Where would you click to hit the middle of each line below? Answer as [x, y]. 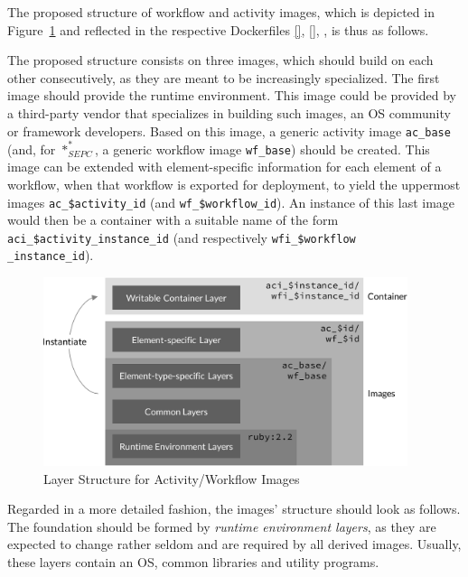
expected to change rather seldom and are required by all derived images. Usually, [234, 544]
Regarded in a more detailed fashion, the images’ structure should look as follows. [234, 509]
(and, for [32, 149]
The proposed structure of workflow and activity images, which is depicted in [221, 12]
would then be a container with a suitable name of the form [173, 220]
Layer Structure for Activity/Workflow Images [172, 478]
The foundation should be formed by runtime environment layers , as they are [222, 526]
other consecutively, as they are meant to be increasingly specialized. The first [224, 77]
